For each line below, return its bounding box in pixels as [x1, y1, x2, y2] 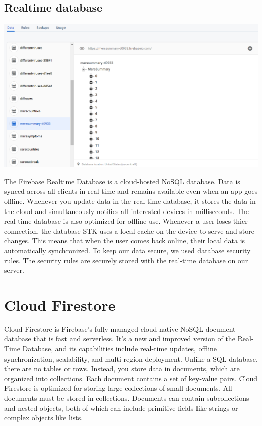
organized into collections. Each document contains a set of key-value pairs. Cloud [4, 373, 258, 383]
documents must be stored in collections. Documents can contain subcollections [4, 392, 249, 403]
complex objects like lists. [4, 412, 83, 423]
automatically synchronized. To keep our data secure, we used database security [4, 245, 251, 255]
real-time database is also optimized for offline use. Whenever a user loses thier [4, 216, 248, 226]
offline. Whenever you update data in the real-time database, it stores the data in [4, 195, 256, 206]
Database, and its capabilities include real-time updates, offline [22, 343, 217, 354]
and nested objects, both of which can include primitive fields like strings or [4, 402, 238, 413]
